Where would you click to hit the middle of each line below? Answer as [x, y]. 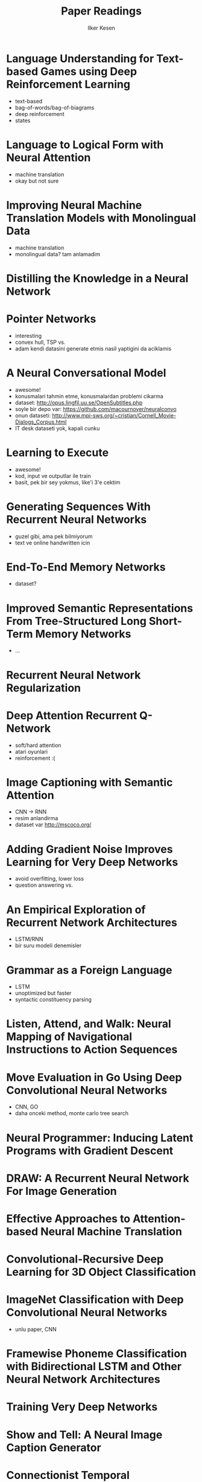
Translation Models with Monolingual [101, 218]
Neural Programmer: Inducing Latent [100, 1138]
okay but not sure [37, 181]
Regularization [44, 688]
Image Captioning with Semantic [90, 782]
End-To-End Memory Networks [86, 567]
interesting [28, 335]
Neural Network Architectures [84, 1380]
